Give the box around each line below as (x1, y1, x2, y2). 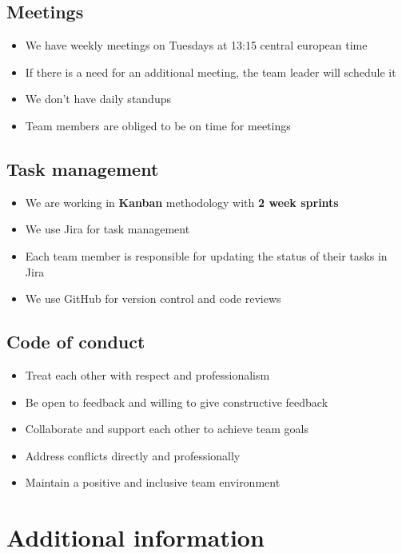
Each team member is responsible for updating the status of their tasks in (25, 247, 388, 264)
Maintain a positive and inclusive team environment (25, 474, 281, 491)
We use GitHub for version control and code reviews (25, 290, 281, 307)
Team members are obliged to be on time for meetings (25, 117, 291, 133)
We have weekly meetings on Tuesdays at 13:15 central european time (25, 37, 368, 54)
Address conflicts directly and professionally (25, 447, 241, 463)
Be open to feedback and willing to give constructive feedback (25, 393, 328, 410)
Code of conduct (6, 329, 145, 354)
